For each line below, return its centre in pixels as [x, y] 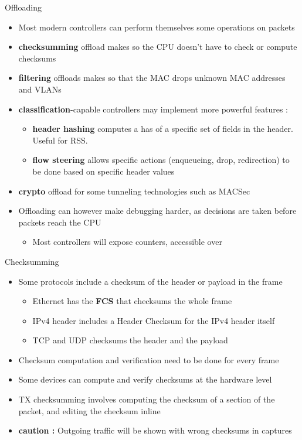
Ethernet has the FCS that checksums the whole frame [132, 301]
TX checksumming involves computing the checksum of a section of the [147, 399]
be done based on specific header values [104, 171]
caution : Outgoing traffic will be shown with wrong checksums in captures [155, 430]
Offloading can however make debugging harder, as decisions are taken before [157, 211]
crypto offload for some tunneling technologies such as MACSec [134, 191]
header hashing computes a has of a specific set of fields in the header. [163, 129]
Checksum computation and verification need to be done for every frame [149, 359]
